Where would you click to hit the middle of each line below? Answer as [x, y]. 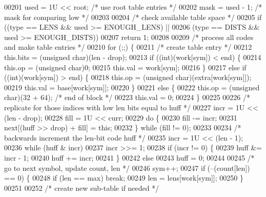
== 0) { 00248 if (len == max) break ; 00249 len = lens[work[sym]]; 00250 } [124, 178]
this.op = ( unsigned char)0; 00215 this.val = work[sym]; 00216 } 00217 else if [125, 67]
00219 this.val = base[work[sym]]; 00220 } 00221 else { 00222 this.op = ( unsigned [132, 87]
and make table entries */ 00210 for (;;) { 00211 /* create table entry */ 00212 [128, 47]
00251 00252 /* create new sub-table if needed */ [82, 188]
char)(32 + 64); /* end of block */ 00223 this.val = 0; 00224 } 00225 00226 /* [127, 97]
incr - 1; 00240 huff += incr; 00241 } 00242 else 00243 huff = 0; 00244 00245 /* [129, 157]
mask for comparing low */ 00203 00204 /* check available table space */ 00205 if [133, 17]
